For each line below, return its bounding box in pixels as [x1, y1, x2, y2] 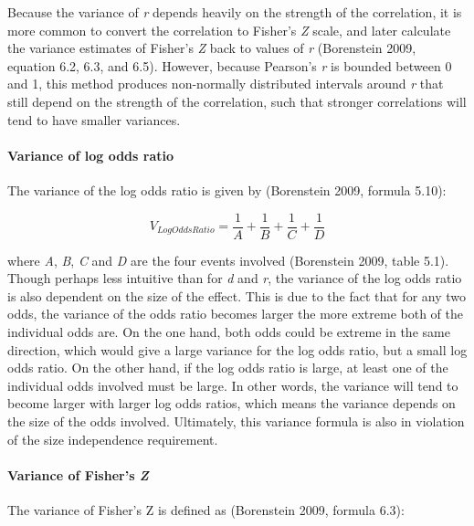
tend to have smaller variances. [7, 110, 181, 129]
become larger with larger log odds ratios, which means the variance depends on [7, 394, 456, 413]
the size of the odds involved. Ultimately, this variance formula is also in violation [7, 411, 465, 430]
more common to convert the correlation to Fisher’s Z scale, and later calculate [7, 20, 451, 39]
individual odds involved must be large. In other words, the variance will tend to [7, 375, 458, 394]
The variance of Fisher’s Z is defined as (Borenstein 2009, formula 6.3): [7, 500, 405, 519]
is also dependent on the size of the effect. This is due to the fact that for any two [7, 286, 467, 305]
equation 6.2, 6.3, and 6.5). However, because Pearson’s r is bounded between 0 [7, 56, 452, 75]
